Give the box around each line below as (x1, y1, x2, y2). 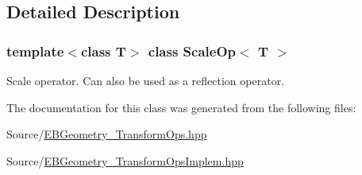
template (6, 41, 64, 60)
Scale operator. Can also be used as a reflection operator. (6, 72, 285, 88)
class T (80, 41, 126, 60)
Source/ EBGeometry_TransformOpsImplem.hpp (6, 152, 244, 169)
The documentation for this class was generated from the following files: (6, 99, 356, 115)
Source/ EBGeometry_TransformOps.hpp (6, 126, 207, 142)
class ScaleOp (148, 41, 237, 60)
